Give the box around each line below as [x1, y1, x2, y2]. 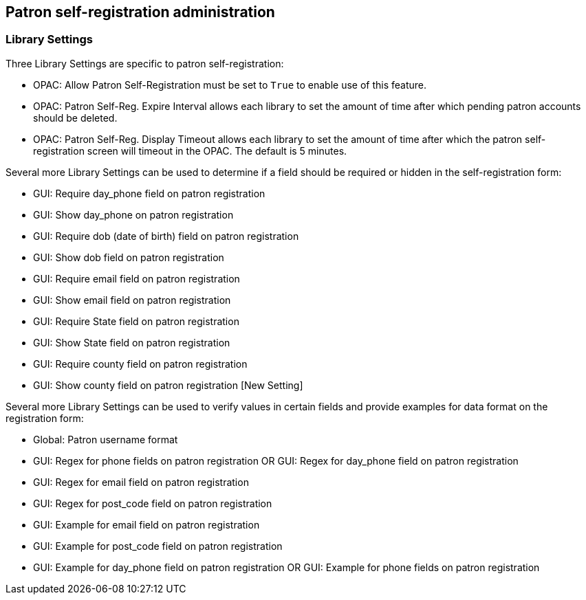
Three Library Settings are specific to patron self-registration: [6, 57, 284, 69]
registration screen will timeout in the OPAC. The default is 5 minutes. [33, 144, 347, 157]
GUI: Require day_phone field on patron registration [33, 187, 265, 199]
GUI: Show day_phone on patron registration [33, 208, 234, 221]
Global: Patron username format [33, 433, 178, 445]
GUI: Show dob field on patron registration [33, 251, 224, 263]
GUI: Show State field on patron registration [33, 336, 230, 348]
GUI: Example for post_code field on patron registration [33, 540, 283, 552]
